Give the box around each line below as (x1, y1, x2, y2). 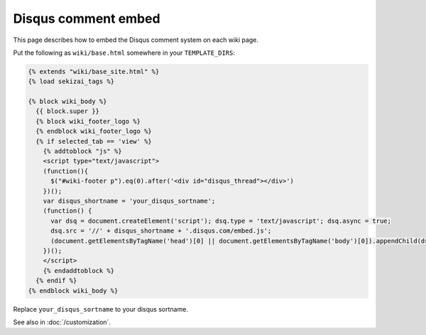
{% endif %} (35, 277, 77, 285)
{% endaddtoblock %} (43, 267, 115, 275)
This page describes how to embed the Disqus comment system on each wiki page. (13, 36, 259, 44)
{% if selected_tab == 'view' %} (35, 137, 152, 145)
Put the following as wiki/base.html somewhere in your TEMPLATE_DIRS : (13, 48, 236, 57)
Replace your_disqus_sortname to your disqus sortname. (13, 304, 188, 313)
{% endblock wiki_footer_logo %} (35, 127, 152, 135)
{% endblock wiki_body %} (28, 287, 119, 294)
